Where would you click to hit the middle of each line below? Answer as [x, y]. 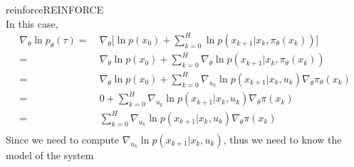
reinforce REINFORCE [55, 9]
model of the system [50, 155]
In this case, [32, 23]
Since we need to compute [63, 139]
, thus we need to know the [282, 139]
